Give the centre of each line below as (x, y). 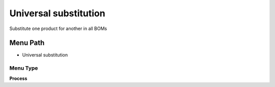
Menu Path (27, 43)
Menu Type (24, 68)
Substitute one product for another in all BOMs (58, 28)
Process (18, 78)
